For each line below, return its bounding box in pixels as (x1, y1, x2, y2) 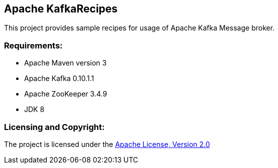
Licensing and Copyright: (4, 121, 105, 132)
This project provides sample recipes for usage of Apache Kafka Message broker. (4, 23, 275, 32)
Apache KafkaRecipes (4, 2, 118, 15)
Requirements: (4, 40, 63, 50)
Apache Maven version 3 (24, 58, 107, 67)
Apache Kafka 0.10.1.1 (24, 74, 95, 83)
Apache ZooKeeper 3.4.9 (24, 89, 107, 98)
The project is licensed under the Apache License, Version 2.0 (4, 139, 210, 148)
